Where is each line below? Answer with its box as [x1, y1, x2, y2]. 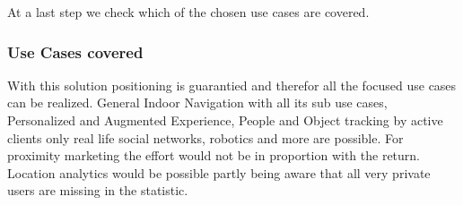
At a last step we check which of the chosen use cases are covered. [7, 3, 370, 21]
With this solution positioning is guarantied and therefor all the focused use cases [7, 75, 457, 94]
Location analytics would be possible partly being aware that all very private [7, 163, 431, 182]
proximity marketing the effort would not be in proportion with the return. [7, 146, 420, 165]
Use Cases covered [7, 40, 144, 63]
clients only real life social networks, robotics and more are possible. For [7, 128, 404, 147]
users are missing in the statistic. [7, 181, 188, 200]
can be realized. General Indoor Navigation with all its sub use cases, [7, 93, 388, 112]
